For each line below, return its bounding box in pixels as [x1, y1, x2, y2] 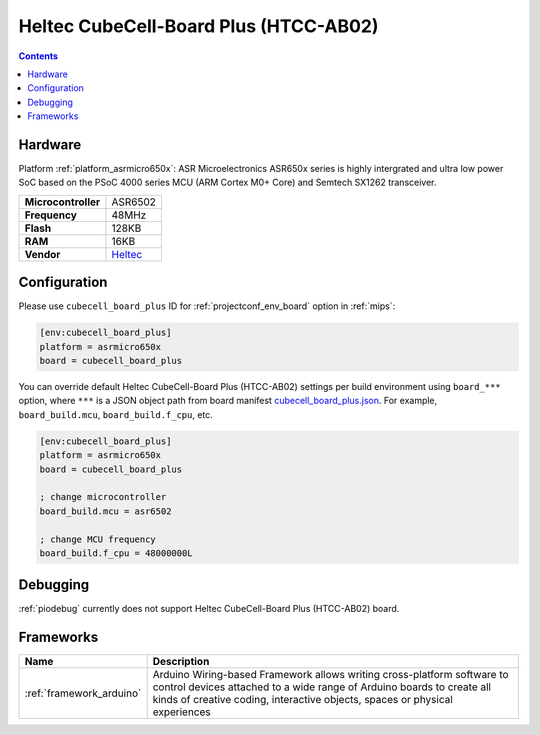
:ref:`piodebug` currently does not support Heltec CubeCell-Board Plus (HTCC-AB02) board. [18, 603, 400, 615]
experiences [152, 705, 211, 719]
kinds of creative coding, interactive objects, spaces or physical [152, 693, 454, 707]
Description [152, 655, 210, 669]
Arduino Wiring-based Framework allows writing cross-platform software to [152, 668, 509, 682]
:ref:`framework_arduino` [24, 686, 142, 700]
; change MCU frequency [39, 533, 157, 545]
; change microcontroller [39, 491, 167, 503]
